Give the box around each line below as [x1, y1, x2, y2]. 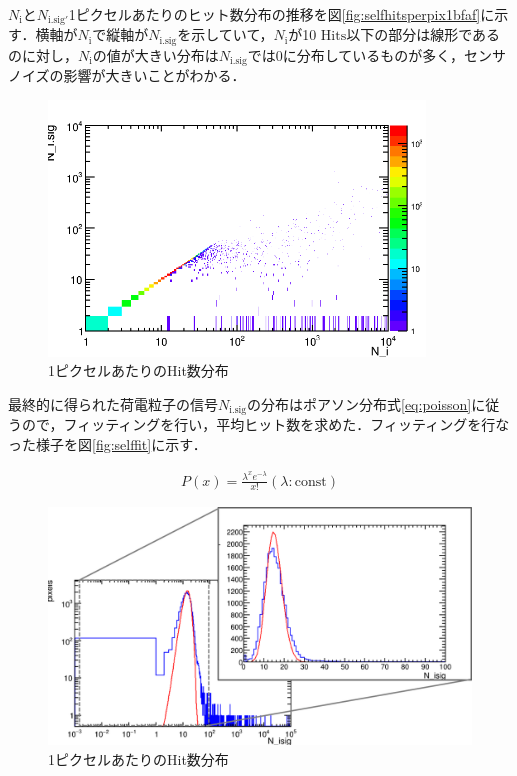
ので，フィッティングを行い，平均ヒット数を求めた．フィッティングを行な [21, 414, 510, 435]
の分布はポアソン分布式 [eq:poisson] [247, 393, 472, 414]
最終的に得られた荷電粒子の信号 [8, 393, 218, 414]
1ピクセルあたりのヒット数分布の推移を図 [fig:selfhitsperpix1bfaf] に [68, 4, 495, 24]
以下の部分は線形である [346, 24, 501, 45]
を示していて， [177, 24, 274, 45]
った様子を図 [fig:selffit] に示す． [8, 433, 207, 454]
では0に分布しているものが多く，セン [247, 44, 492, 65]
